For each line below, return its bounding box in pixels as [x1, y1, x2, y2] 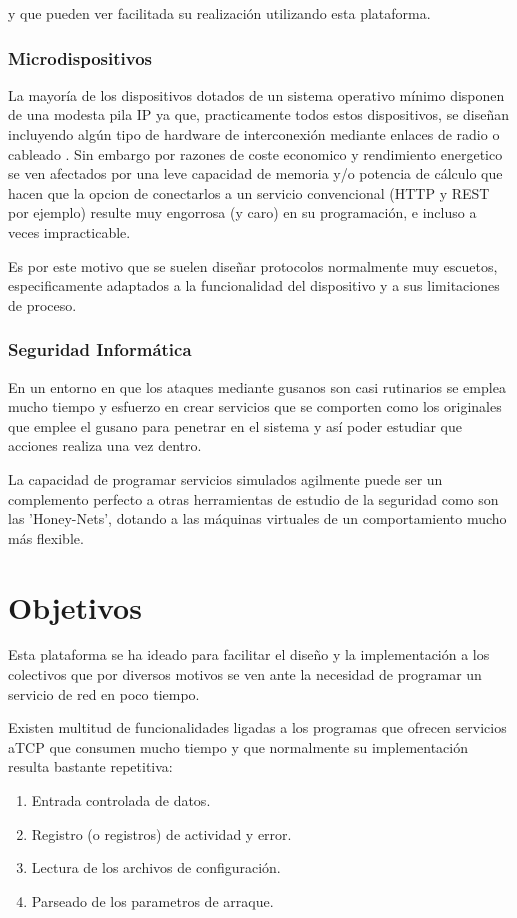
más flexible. [8, 527, 84, 548]
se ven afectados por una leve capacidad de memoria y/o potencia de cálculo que [8, 163, 503, 184]
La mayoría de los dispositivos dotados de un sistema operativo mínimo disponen [8, 84, 505, 105]
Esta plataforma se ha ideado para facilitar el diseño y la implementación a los [8, 644, 490, 665]
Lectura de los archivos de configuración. [31, 857, 281, 878]
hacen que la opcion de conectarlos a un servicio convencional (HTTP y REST [8, 182, 490, 203]
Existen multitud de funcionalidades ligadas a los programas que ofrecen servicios [8, 717, 507, 738]
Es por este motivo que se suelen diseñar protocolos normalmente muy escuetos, [8, 255, 498, 276]
